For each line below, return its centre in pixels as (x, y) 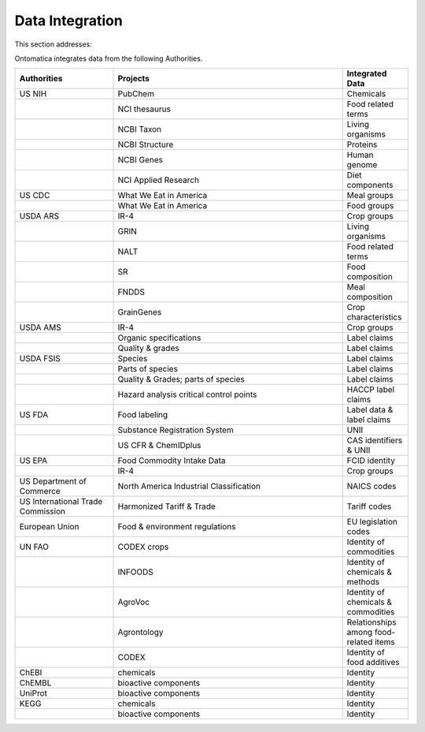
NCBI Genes (140, 160)
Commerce (40, 491)
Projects (133, 79)
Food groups (370, 206)
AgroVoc (133, 602)
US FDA (34, 415)
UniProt (33, 693)
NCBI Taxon (140, 129)
